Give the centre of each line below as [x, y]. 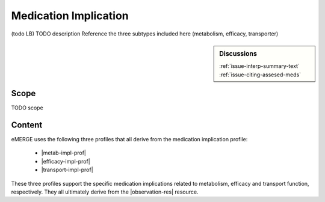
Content [27, 125]
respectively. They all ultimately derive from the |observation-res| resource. [105, 192]
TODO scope [27, 108]
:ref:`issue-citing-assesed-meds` [260, 75]
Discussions [238, 54]
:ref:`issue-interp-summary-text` [260, 66]
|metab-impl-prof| [64, 153]
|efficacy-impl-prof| [66, 161]
